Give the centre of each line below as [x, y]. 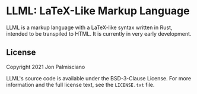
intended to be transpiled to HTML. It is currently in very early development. [99, 33]
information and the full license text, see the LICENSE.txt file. [80, 84]
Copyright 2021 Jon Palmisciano [46, 67]
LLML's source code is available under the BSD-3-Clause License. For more [99, 78]
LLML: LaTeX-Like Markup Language [98, 11]
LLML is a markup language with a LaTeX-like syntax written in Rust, [89, 27]
